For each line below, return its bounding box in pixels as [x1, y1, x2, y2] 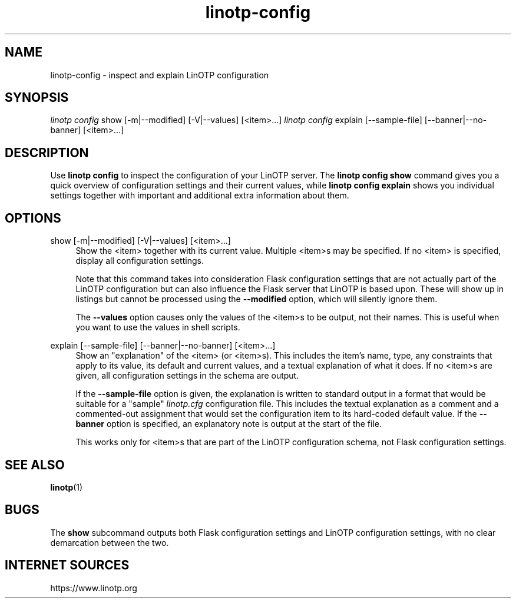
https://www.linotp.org [50, 582, 137, 593]
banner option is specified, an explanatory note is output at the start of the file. [75, 419, 382, 429]
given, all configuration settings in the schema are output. [75, 370, 299, 381]
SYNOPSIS [5, 90, 69, 105]
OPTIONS [5, 210, 61, 226]
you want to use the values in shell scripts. [75, 322, 240, 333]
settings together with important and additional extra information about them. [50, 190, 349, 201]
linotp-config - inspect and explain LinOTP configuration [50, 69, 269, 80]
